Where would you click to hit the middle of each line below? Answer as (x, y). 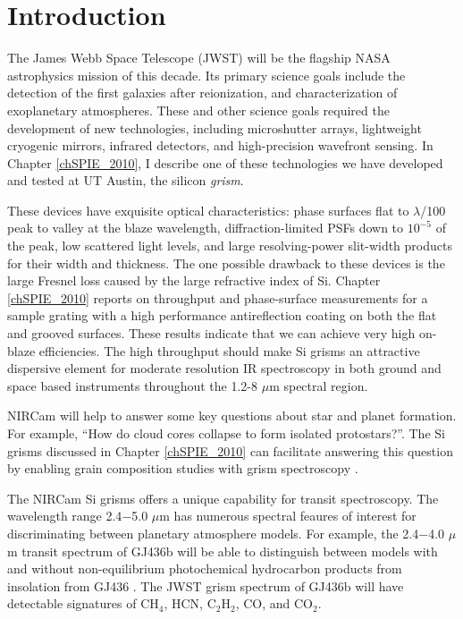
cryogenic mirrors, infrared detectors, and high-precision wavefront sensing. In (220, 145)
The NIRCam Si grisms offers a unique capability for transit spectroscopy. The (223, 498)
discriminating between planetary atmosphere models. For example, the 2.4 (213, 533)
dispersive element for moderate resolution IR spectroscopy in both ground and (224, 368)
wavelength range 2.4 (65, 516)
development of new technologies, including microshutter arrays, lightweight (215, 127)
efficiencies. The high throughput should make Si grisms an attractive (229, 350)
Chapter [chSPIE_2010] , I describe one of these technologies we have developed (225, 162)
